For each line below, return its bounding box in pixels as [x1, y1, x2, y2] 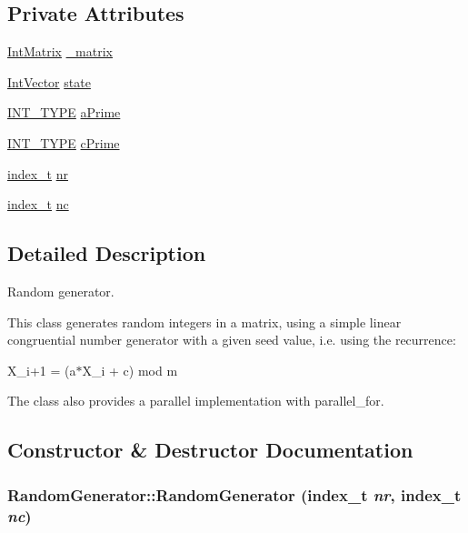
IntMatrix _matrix [7, 42, 114, 61]
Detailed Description [7, 239, 206, 267]
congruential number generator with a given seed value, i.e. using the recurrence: [7, 330, 456, 349]
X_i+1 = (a [7, 360, 76, 379]
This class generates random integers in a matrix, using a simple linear [7, 312, 402, 331]
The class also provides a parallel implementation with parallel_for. [7, 391, 384, 410]
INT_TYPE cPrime [7, 133, 120, 152]
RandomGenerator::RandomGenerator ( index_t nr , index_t [7, 483, 462, 506]
